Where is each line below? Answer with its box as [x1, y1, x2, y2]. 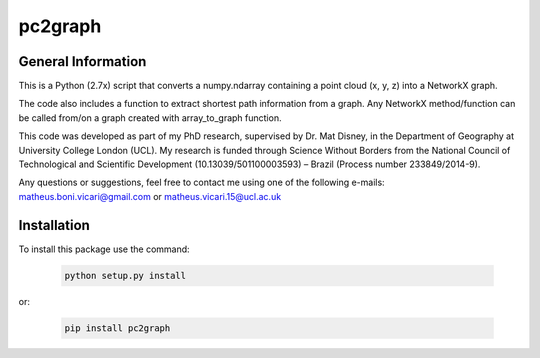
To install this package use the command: [18, 243, 190, 255]
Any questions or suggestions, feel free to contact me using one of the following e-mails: [18, 176, 385, 189]
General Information [18, 53, 147, 70]
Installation [18, 216, 90, 234]
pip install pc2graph [64, 322, 171, 334]
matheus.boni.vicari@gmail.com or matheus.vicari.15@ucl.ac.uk [18, 190, 282, 202]
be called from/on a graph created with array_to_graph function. [18, 111, 282, 124]
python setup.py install [64, 270, 187, 281]
